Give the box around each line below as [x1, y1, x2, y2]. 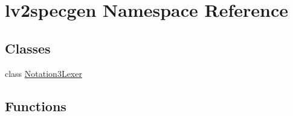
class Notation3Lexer [5, 67, 82, 79]
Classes [5, 38, 51, 57]
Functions [5, 96, 66, 115]
